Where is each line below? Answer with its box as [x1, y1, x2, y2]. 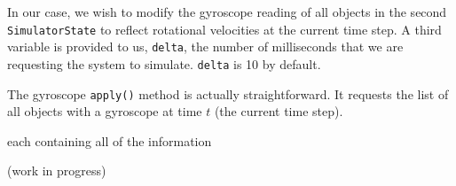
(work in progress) [7, 161, 106, 180]
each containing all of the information [7, 131, 212, 150]
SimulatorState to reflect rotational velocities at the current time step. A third [7, 19, 442, 38]
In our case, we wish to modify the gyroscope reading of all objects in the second [7, 3, 447, 20]
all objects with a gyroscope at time [7, 102, 202, 120]
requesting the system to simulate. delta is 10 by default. [7, 54, 321, 73]
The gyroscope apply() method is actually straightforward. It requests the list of [7, 84, 449, 103]
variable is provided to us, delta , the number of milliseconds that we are [7, 37, 404, 56]
